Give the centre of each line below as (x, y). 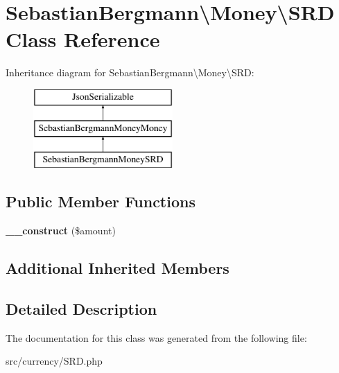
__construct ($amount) (61, 231)
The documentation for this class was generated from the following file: (156, 337)
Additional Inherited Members (118, 268)
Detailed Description (81, 308)
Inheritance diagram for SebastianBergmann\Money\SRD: (130, 72)
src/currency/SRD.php (54, 361)
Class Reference (83, 39)
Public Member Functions (101, 201)
